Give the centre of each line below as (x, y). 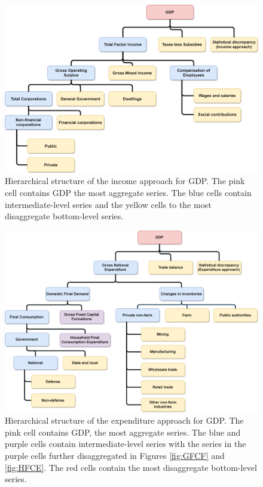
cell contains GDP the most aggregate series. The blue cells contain (128, 192)
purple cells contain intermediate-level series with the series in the (126, 444)
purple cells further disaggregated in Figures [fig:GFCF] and (115, 455)
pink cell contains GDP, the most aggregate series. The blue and (123, 432)
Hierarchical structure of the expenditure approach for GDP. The (124, 420)
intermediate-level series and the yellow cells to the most (108, 204)
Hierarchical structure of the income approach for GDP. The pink (125, 181)
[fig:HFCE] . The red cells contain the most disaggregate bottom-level (131, 467)
